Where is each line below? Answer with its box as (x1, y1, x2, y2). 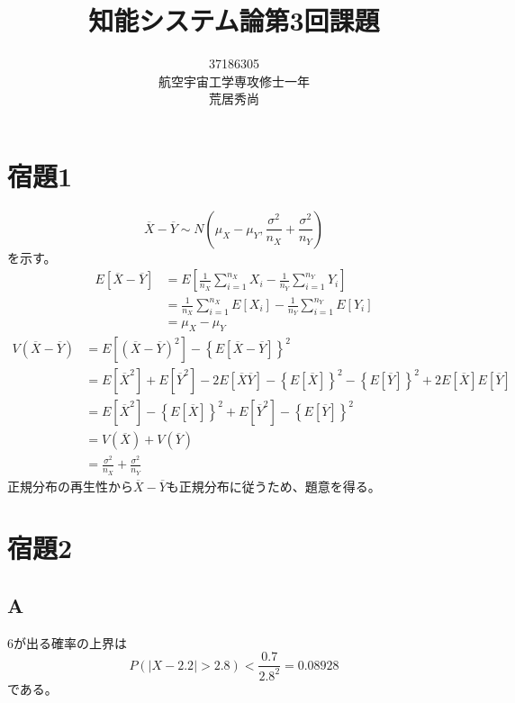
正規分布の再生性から (7, 476, 133, 495)
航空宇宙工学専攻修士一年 (158, 71, 310, 90)
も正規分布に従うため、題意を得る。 (166, 476, 381, 495)
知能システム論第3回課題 (88, 2, 380, 39)
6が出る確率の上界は (7, 633, 127, 652)
